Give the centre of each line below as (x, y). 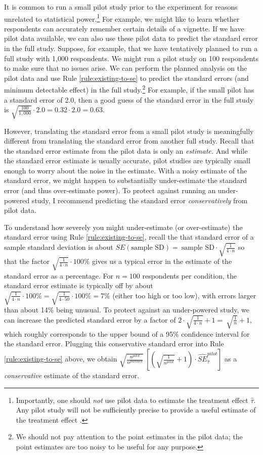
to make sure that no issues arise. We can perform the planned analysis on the (126, 68)
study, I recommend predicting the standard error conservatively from (140, 200)
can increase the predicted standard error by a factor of (90, 319)
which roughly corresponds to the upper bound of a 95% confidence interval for (127, 333)
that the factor (27, 261)
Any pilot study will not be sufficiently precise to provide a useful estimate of (136, 410)
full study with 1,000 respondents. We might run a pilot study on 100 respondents (131, 58)
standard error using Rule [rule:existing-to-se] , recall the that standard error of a (129, 237)
